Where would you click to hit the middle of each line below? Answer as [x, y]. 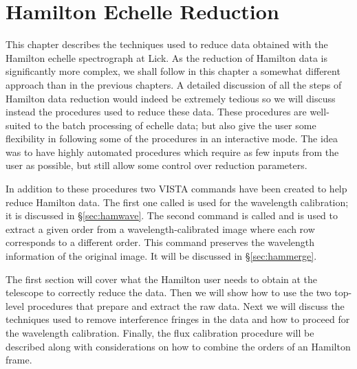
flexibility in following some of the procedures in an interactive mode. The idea [172, 138]
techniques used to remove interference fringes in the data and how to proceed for [178, 319]
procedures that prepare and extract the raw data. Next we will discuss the [186, 305]
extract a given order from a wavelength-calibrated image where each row [160, 228]
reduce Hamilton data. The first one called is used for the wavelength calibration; [177, 202]
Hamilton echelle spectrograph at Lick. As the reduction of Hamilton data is [166, 57]
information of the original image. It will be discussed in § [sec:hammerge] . [161, 256]
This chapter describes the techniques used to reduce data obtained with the [167, 44]
